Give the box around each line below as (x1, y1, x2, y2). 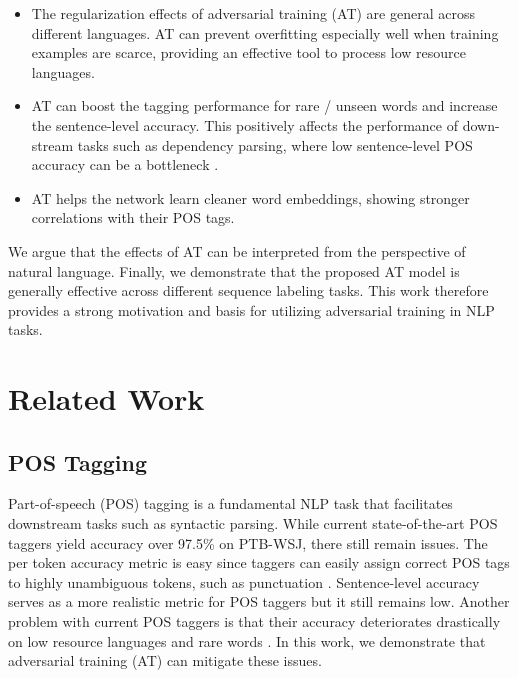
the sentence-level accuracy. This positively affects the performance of (31, 114, 458, 135)
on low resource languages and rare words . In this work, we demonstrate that (8, 630, 486, 651)
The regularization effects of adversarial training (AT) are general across (31, 3, 475, 23)
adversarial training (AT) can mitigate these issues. (8, 650, 322, 671)
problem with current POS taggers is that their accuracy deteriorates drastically (8, 611, 501, 632)
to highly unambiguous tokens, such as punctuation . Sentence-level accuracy (8, 571, 480, 592)
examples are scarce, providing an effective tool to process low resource (31, 42, 466, 63)
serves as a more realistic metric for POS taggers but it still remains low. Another (8, 591, 510, 612)
